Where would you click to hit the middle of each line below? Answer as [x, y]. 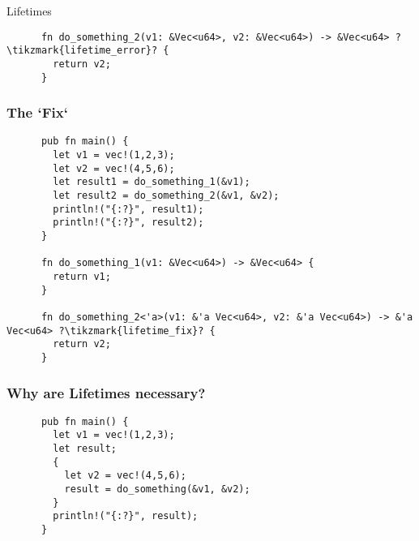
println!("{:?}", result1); [128, 209]
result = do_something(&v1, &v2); [157, 489]
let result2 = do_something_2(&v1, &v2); [166, 196]
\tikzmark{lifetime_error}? [82, 51]
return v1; [82, 277]
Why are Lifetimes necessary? [106, 392]
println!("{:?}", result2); [128, 223]
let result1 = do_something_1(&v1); [152, 182]
